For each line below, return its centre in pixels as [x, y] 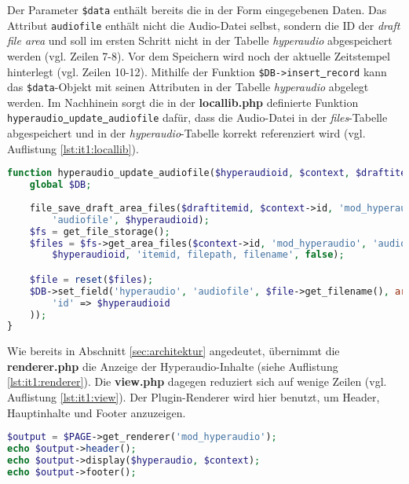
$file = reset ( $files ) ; [91, 279]
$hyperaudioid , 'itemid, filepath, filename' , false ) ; [198, 255]
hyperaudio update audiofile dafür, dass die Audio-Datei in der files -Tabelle [197, 117]
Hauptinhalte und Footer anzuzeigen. [97, 412]
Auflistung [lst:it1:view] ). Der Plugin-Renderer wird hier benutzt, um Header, [194, 397]
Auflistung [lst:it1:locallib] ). [73, 148]
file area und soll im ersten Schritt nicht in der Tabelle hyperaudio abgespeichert [200, 40]
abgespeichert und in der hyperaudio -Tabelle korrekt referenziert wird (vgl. [186, 133]
